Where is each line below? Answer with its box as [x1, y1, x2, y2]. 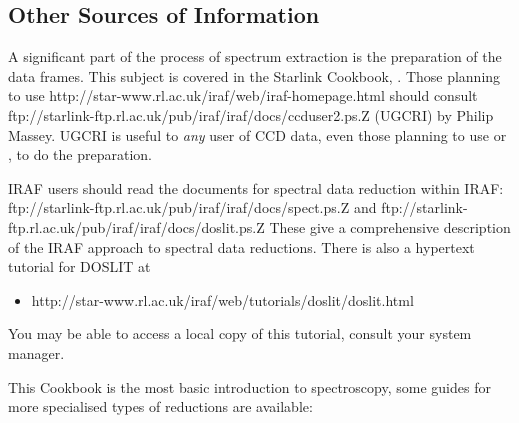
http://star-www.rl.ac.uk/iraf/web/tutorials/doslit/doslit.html [31, 289, 414, 310]
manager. [8, 342, 65, 363]
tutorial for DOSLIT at [8, 256, 151, 277]
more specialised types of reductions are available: [8, 396, 313, 417]
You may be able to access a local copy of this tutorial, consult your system [8, 323, 472, 344]
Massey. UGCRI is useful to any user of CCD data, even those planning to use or [8, 124, 507, 145]
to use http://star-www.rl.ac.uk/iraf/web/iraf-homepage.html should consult [8, 85, 478, 106]
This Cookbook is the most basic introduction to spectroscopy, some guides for [8, 376, 491, 397]
